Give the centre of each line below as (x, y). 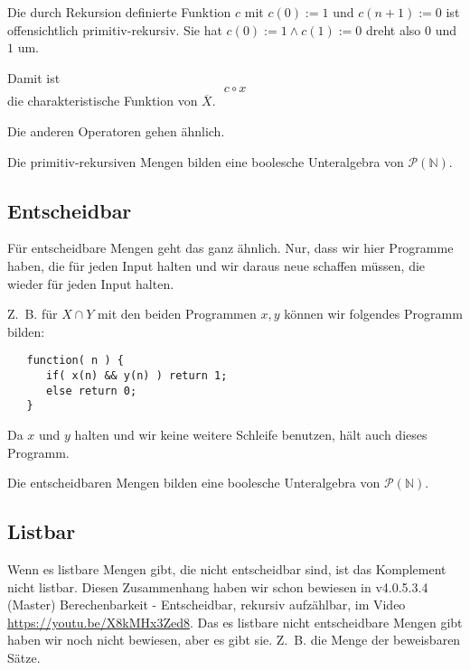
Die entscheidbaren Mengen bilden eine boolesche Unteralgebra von (194, 483)
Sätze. (24, 657)
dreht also (393, 29)
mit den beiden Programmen (177, 314)
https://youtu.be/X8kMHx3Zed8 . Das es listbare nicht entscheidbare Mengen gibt (235, 622)
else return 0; (91, 391)
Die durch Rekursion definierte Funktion (119, 12)
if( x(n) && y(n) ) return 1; (136, 375)
